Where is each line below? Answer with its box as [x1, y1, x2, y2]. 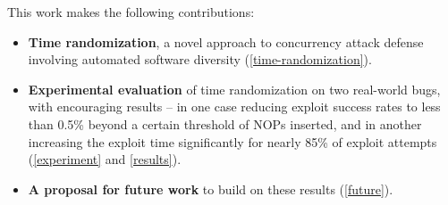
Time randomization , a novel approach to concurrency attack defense [28, 32, 424, 51]
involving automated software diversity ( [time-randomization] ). [28, 50, 372, 69]
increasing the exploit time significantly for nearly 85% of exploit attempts [28, 132, 437, 151]
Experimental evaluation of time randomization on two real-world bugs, [28, 79, 441, 98]
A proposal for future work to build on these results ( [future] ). [28, 179, 393, 198]
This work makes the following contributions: [7, 3, 255, 20]
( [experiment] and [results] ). [28, 150, 182, 168]
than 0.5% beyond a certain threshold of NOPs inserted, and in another [28, 114, 422, 133]
